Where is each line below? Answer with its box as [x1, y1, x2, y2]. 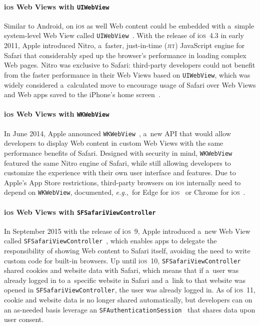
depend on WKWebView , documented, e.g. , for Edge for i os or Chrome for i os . [4, 187, 245, 197]
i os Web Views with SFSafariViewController [4, 206, 156, 217]
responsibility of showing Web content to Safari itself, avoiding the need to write [4, 245, 250, 256]
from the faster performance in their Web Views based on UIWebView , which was [4, 69, 250, 80]
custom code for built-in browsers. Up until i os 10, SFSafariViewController [4, 255, 241, 265]
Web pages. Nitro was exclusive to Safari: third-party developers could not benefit [4, 60, 255, 70]
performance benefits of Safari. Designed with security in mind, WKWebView [4, 147, 232, 158]
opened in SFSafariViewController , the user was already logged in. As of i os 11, [4, 284, 255, 295]
